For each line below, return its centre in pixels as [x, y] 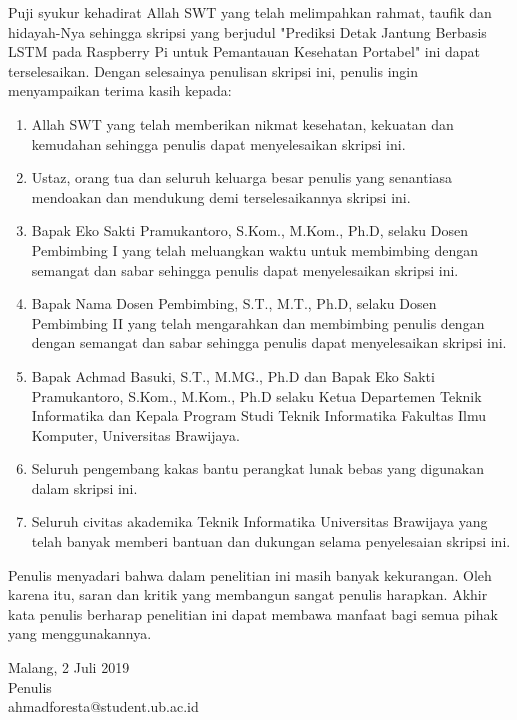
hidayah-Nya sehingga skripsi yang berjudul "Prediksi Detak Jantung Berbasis [247, 31]
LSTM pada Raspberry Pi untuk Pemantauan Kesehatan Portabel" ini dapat [244, 51]
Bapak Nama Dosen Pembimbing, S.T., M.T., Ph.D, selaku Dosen [234, 303]
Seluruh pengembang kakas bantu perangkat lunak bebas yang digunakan [258, 468]
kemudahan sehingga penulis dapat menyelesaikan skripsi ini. [218, 143]
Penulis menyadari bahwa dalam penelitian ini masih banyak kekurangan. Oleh [250, 574]
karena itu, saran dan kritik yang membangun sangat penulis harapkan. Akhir [248, 594]
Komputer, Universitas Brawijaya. [135, 434]
